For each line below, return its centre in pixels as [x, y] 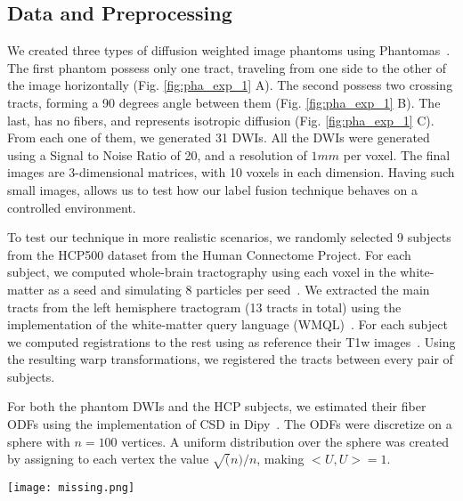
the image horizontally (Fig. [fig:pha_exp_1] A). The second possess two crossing [230, 85]
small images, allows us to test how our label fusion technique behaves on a [212, 189]
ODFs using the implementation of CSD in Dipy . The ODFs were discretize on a [230, 424]
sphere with [39, 441]
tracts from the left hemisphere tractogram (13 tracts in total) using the [204, 307]
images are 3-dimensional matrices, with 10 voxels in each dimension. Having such [231, 172]
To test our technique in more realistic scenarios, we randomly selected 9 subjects [229, 237]
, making [280, 459]
